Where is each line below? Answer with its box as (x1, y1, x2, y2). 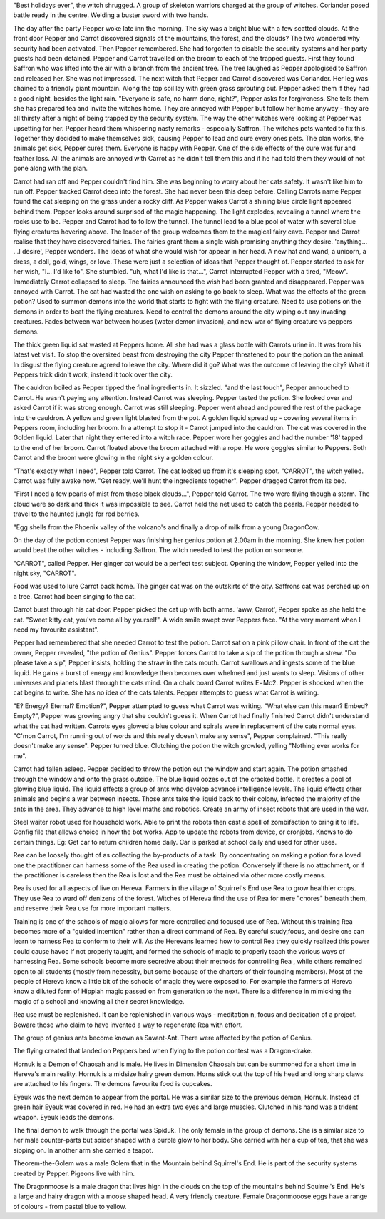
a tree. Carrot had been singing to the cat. (13, 592, 137, 600)
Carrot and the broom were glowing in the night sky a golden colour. (13, 454, 214, 462)
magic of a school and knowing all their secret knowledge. (13, 997, 185, 1005)
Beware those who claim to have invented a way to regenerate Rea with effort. (13, 1020, 243, 1029)
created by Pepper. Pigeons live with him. (13, 1169, 135, 1178)
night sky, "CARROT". (13, 569, 76, 578)
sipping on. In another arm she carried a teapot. (13, 1145, 153, 1154)
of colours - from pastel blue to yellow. (13, 1202, 127, 1210)
